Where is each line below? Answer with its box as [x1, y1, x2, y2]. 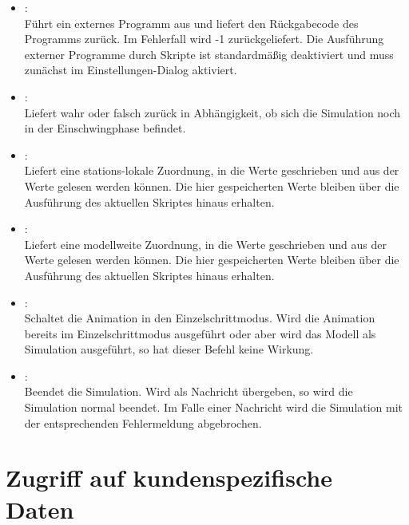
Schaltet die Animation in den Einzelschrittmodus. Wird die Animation [24, 310, 375, 326]
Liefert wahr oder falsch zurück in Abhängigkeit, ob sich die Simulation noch [24, 104, 401, 120]
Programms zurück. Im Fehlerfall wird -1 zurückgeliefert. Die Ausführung [24, 30, 384, 47]
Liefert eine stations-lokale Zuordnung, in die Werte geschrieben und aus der [24, 162, 399, 179]
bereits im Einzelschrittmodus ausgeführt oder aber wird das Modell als [24, 325, 376, 341]
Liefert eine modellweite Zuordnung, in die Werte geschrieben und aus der [24, 235, 387, 252]
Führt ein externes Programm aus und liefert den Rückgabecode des [24, 14, 359, 31]
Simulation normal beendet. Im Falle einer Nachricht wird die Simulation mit [24, 399, 403, 416]
